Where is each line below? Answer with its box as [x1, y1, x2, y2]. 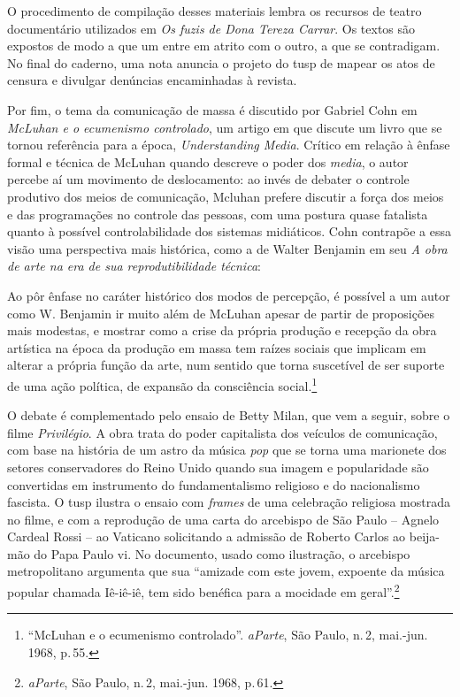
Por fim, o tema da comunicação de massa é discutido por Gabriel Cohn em [7, 100, 418, 119]
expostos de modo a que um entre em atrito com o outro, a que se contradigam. [7, 36, 441, 55]
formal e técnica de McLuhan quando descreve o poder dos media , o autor [7, 152, 409, 171]
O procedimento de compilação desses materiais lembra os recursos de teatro [7, 2, 422, 19]
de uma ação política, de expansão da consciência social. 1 [7, 373, 318, 394]
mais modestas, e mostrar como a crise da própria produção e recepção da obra [7, 321, 437, 340]
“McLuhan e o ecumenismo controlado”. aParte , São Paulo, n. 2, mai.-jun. [27, 625, 428, 644]
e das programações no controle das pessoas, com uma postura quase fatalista [7, 204, 428, 223]
